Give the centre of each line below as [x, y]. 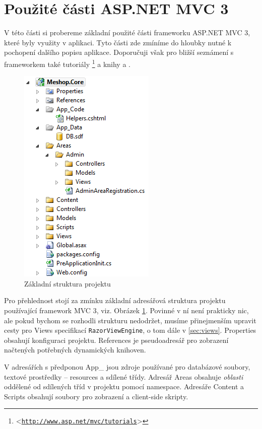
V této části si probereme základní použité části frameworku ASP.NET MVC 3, [127, 32]
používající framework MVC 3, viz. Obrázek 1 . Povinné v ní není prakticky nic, [126, 310]
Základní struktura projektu [68, 283]
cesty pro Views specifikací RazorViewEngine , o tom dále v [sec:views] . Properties [130, 330]
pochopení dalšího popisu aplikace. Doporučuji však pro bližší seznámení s [119, 52]
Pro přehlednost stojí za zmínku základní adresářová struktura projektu [115, 300]
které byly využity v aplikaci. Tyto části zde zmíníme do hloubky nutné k [118, 42]
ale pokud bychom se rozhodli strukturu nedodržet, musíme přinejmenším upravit [130, 320]
